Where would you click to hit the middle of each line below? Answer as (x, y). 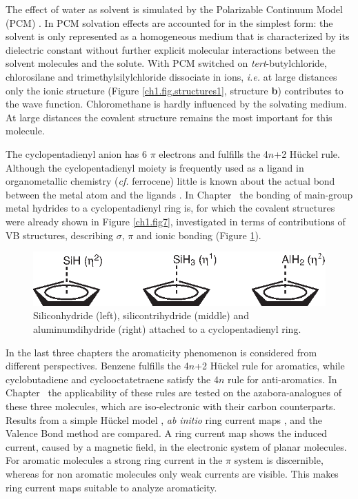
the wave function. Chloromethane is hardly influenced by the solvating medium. (176, 104)
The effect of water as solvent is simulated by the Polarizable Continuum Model (174, 9)
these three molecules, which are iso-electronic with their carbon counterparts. (171, 406)
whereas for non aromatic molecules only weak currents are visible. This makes (172, 473)
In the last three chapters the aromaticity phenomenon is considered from (161, 352)
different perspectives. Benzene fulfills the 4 (97, 366)
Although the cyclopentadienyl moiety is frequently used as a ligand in (155, 167)
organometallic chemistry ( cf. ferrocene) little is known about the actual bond (170, 181)
